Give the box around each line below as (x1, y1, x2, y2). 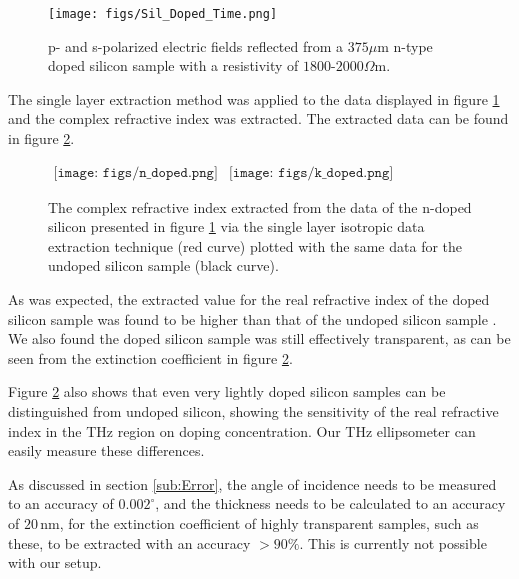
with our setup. (8, 552, 102, 573)
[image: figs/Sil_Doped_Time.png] (48, 7, 278, 21)
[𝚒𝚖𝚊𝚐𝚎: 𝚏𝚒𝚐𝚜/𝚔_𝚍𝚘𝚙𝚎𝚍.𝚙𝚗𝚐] (228, 165, 394, 180)
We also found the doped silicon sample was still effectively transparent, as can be (8, 328, 511, 349)
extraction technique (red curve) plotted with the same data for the (48, 235, 463, 256)
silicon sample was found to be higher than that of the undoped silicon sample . (8, 308, 497, 329)
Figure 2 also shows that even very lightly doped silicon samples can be (8, 381, 446, 402)
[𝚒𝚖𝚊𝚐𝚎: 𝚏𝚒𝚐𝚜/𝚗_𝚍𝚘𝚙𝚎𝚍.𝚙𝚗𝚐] (53, 165, 218, 180)
